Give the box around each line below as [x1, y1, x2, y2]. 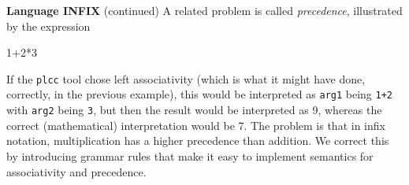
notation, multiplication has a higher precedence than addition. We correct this [6, 132, 389, 149]
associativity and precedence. [6, 163, 147, 179]
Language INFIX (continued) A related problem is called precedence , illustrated [6, 2, 403, 18]
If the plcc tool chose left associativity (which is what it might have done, [6, 70, 366, 87]
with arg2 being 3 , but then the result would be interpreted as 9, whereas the [6, 102, 382, 118]
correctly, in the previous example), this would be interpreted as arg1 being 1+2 [6, 86, 393, 102]
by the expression [6, 17, 91, 34]
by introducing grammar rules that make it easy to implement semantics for [6, 147, 374, 164]
